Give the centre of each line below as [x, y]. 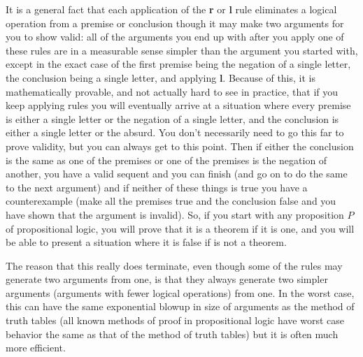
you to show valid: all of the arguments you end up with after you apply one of [175, 37]
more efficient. [36, 348]
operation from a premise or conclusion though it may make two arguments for [175, 23]
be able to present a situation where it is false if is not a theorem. [146, 242]
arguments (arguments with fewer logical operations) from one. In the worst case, [180, 292]
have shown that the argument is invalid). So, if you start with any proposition [175, 214]
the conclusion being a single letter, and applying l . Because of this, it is [161, 77]
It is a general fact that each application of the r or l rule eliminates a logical [171, 9]
